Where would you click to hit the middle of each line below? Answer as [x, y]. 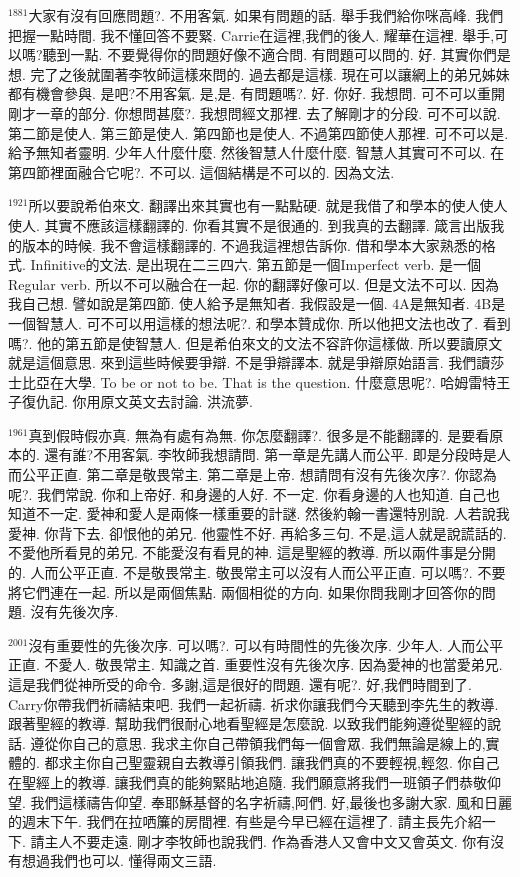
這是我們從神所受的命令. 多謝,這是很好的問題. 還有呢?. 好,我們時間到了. [240, 684]
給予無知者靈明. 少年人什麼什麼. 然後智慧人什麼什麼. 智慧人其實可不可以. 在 [256, 152]
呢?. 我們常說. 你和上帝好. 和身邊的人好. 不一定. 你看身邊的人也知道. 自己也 [254, 493]
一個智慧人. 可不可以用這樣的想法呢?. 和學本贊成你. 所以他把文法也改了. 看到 [259, 322]
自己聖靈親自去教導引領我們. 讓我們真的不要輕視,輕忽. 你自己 [300, 762]
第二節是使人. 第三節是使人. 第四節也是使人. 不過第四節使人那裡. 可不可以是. [258, 132]
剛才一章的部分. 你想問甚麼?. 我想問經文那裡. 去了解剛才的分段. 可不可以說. [254, 112]
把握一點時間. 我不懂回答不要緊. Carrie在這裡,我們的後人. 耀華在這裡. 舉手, [251, 34]
